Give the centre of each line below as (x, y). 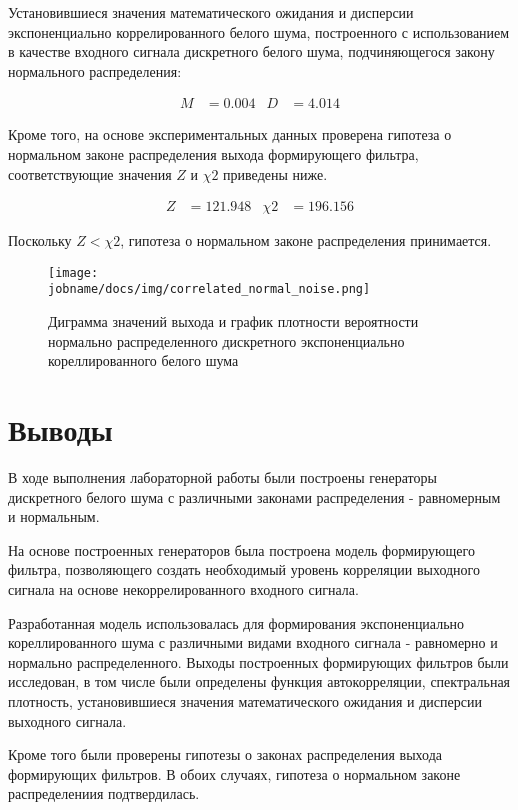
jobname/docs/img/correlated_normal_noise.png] (209, 289)
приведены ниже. (275, 173)
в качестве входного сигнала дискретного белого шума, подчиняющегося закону (251, 51)
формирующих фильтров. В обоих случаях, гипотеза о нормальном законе (234, 773)
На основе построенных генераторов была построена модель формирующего (241, 549)
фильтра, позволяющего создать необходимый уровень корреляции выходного (244, 569)
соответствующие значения (90, 173)
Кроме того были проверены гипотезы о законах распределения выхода (225, 754)
